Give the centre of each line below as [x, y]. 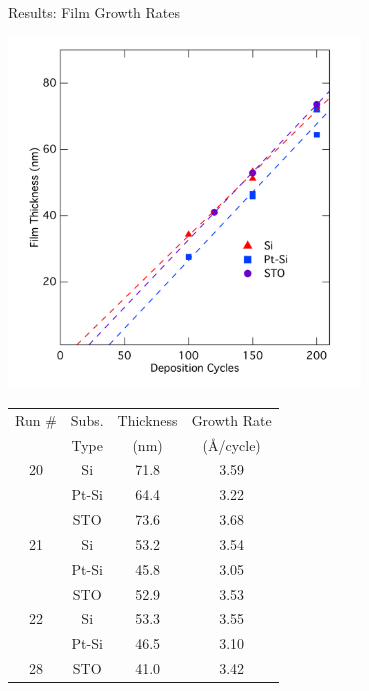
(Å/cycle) [231, 444]
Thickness [147, 419]
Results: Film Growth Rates [94, 12]
